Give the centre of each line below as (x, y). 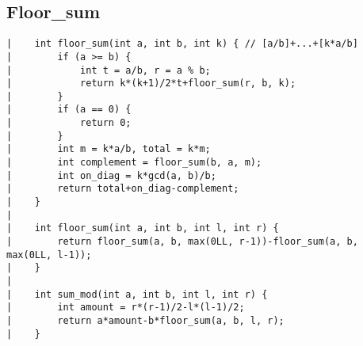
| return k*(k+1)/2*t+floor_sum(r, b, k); (151, 84)
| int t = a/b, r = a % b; (109, 70)
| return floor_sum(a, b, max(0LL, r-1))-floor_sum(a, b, (182, 242)
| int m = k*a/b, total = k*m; (109, 149)
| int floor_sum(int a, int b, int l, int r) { (143, 228)
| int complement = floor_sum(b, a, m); (134, 163)
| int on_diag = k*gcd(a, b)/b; (111, 175)
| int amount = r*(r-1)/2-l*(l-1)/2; (126, 308)
